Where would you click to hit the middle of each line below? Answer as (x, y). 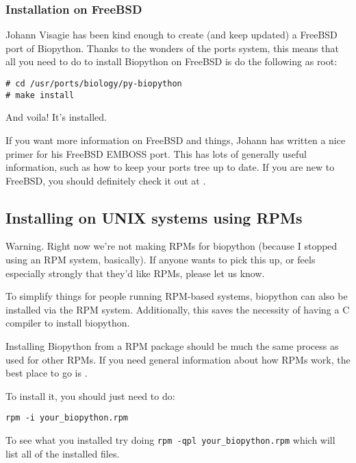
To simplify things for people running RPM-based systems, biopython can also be (177, 296)
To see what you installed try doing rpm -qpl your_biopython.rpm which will (170, 440)
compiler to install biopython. (68, 323)
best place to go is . (47, 373)
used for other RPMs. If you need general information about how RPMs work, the (178, 359)
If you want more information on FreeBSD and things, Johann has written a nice (176, 140)
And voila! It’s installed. (56, 117)
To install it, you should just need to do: (90, 395)
